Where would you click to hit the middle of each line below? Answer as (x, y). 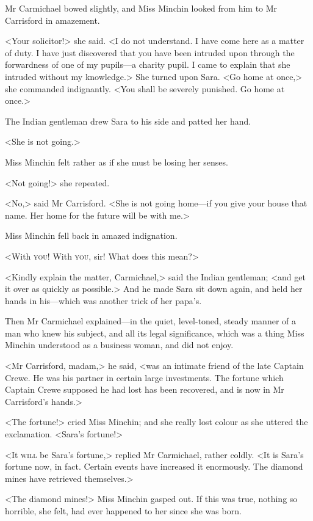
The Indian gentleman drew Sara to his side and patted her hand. (128, 121)
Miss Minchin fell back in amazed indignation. (91, 235)
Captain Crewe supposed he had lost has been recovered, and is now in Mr (145, 389)
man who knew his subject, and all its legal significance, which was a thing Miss (155, 333)
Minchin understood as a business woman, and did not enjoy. (119, 345)
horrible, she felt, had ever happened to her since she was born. (123, 511)
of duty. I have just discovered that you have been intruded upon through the (150, 52)
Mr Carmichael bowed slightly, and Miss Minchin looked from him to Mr (141, 8)
